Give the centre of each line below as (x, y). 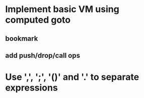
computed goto (38, 20)
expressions (31, 88)
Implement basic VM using (62, 9)
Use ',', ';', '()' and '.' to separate (72, 77)
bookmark (22, 38)
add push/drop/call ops (43, 56)
